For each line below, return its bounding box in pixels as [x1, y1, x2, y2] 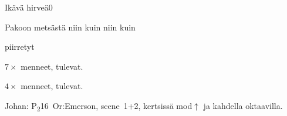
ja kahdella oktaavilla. [203, 99, 283, 111]
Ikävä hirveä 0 [5, 1, 53, 13]
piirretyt [5, 40, 35, 53]
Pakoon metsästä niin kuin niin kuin [5, 21, 136, 33]
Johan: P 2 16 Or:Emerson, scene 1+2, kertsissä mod [5, 99, 193, 113]
